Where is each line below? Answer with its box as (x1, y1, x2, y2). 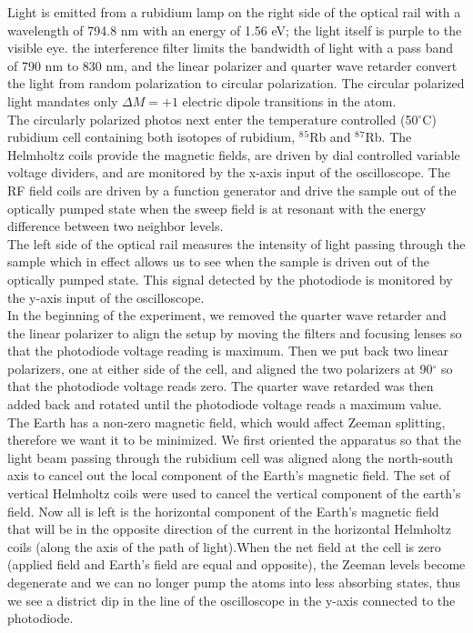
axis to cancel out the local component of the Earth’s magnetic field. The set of (7, 466, 450, 485)
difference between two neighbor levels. (7, 216, 224, 236)
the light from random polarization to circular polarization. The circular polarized (7, 74, 465, 93)
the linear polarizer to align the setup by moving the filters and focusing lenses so (7, 323, 462, 342)
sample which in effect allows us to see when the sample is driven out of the (7, 252, 429, 271)
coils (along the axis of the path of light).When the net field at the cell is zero (7, 537, 441, 556)
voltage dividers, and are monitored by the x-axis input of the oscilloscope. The (7, 163, 450, 182)
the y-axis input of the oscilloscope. (7, 287, 205, 306)
